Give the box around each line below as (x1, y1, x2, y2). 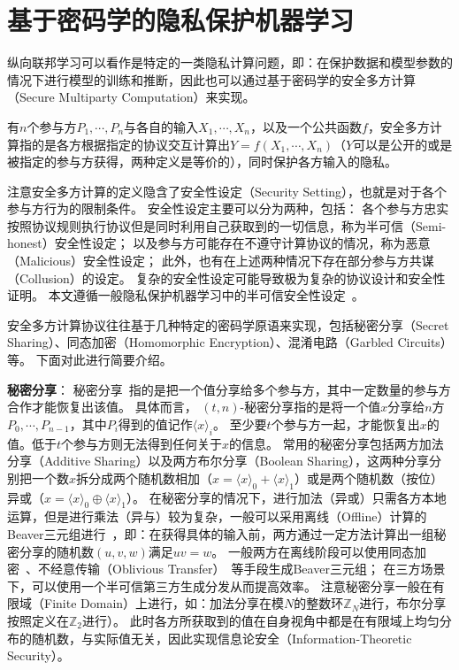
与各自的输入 (124, 117, 199, 135)
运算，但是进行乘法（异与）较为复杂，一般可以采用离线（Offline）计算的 (7, 507, 427, 526)
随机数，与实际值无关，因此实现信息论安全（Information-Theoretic (31, 628, 412, 647)
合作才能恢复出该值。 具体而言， (7, 397, 197, 416)
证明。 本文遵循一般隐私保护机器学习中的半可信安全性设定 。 (7, 286, 364, 304)
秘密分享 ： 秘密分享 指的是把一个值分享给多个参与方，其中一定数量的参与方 (7, 380, 451, 398)
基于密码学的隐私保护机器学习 (7, 2, 355, 38)
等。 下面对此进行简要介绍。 (7, 350, 172, 369)
